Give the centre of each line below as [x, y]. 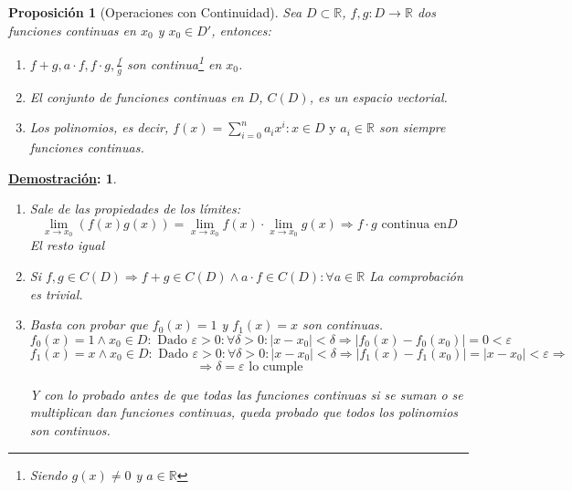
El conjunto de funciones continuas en [137, 96]
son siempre [412, 127]
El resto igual [67, 245]
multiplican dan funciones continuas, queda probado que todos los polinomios [244, 412]
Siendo [48, 474]
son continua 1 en [174, 63]
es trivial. [56, 293]
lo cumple [276, 366]
